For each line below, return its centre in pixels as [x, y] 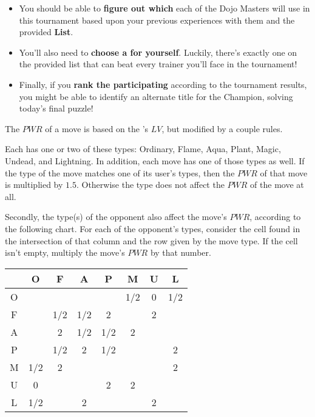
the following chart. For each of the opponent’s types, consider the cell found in [153, 228]
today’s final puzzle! [56, 108]
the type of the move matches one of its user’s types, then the [120, 172]
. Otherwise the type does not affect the [150, 185]
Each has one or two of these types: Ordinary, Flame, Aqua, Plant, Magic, [143, 149]
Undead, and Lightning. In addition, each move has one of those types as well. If [155, 160]
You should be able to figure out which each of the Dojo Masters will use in [164, 8]
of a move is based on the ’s [97, 128]
